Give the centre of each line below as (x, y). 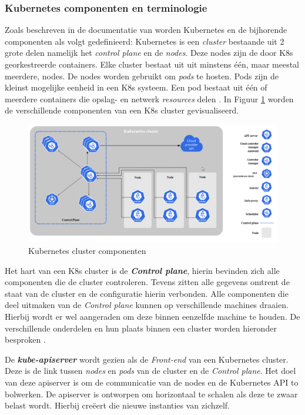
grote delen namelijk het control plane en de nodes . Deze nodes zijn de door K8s (149, 53)
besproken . (25, 339)
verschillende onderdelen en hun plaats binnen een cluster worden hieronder (141, 328)
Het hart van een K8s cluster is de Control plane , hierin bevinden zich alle (142, 270)
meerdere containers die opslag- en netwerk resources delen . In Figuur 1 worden (149, 98)
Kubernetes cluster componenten (87, 250)
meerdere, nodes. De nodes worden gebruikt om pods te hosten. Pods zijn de (142, 76)
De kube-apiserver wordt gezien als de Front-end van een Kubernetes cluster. (147, 359)
